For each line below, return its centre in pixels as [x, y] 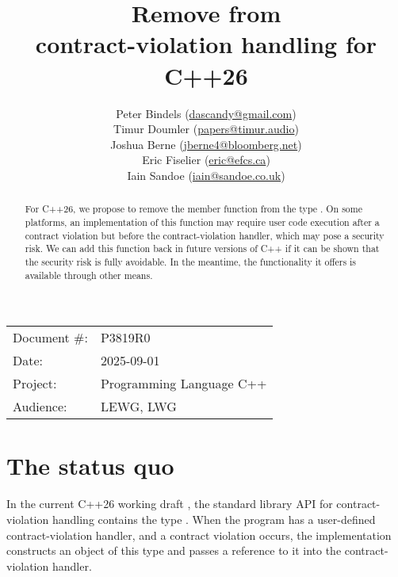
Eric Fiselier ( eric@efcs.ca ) [206, 160]
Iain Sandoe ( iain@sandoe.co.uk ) [206, 175]
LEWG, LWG [138, 407]
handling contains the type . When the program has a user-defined [214, 519]
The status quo [90, 466]
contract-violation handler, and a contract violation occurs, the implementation [199, 535]
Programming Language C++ [184, 384]
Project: [35, 384]
